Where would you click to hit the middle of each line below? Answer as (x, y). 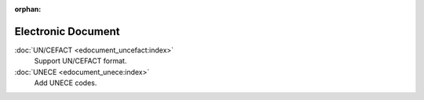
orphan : (28, 9)
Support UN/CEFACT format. (80, 61)
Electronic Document (67, 31)
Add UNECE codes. (66, 83)
